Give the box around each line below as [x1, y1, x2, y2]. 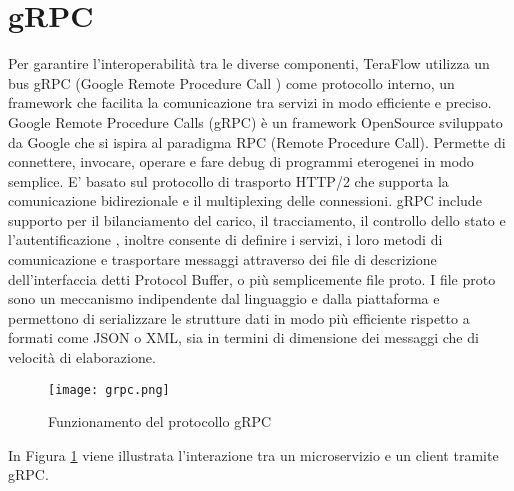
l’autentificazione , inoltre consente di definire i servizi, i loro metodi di [8, 229, 443, 250]
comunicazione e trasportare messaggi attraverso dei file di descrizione [8, 249, 437, 270]
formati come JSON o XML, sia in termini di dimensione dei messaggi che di [8, 327, 479, 348]
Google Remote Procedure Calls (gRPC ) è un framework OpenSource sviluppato [8, 111, 503, 132]
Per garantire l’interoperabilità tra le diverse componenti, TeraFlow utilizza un [8, 53, 490, 74]
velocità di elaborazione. [8, 347, 156, 368]
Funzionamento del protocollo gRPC [48, 411, 272, 432]
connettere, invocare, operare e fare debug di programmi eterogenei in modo [8, 151, 474, 172]
